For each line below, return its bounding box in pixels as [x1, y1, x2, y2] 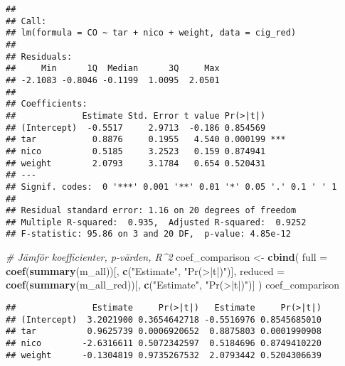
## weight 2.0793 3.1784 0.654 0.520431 [6, 158, 266, 168]
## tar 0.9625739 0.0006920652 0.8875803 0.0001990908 [6, 326, 322, 337]
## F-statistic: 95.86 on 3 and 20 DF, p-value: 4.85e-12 [6, 229, 291, 239]
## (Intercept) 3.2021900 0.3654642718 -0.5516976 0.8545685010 [6, 314, 322, 325]
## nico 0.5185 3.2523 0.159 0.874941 [6, 146, 266, 156]
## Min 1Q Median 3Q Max [6, 63, 220, 74]
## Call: [6, 16, 47, 26]
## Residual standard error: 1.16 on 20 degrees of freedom [6, 205, 297, 216]
